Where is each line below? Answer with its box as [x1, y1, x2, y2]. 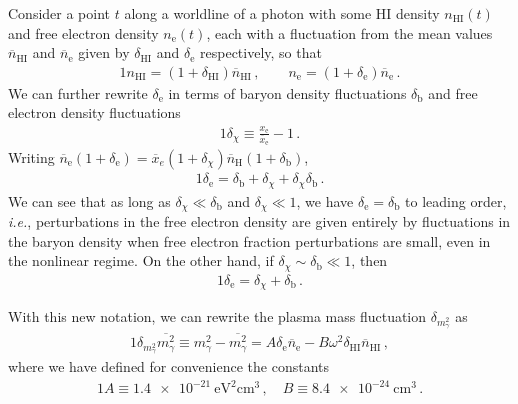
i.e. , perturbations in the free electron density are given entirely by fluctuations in [8, 210, 511, 231]
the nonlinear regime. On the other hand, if [8, 250, 274, 271]
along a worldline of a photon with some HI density [124, 3, 440, 23]
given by [78, 42, 130, 63]
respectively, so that [200, 42, 322, 63]
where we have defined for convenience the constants [8, 356, 330, 377]
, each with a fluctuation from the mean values [206, 22, 493, 43]
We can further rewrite [8, 82, 148, 103]
